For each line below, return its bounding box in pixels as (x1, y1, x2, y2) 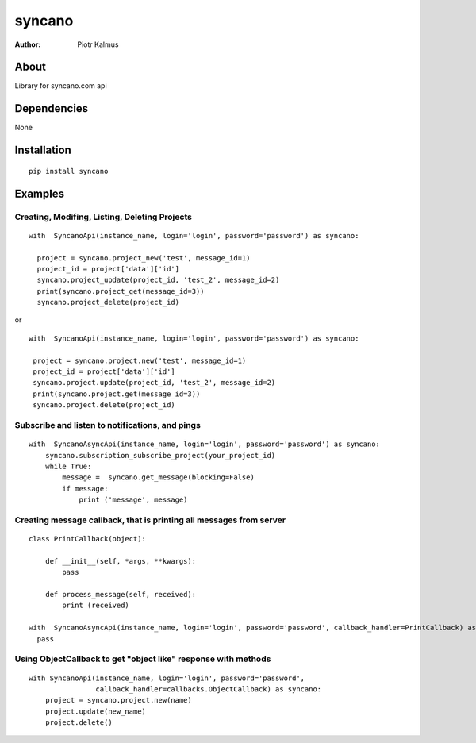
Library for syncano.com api (14, 81, 107, 90)
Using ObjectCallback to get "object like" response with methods (14, 653, 271, 664)
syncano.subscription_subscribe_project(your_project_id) (44, 451, 276, 460)
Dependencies (14, 102, 89, 115)
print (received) (62, 601, 130, 610)
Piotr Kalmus (77, 40, 119, 49)
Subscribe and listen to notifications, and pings (14, 419, 202, 430)
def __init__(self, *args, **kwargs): (44, 556, 197, 565)
